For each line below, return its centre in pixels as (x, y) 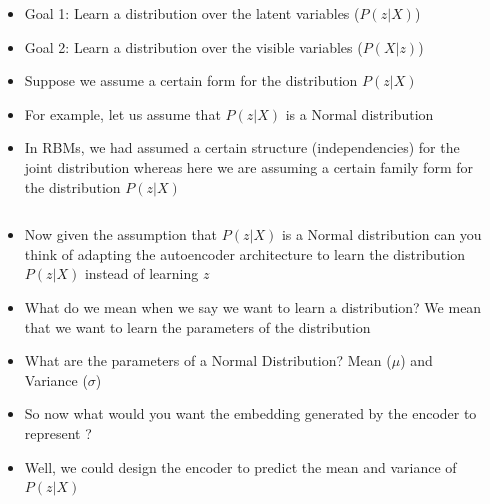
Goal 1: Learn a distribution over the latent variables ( (192, 13)
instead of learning (141, 273)
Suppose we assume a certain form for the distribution (191, 80)
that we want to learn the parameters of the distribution (197, 326)
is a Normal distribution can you (381, 234)
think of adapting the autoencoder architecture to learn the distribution (244, 253)
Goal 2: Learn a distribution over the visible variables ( (193, 46)
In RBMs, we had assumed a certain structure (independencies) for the (242, 147)
